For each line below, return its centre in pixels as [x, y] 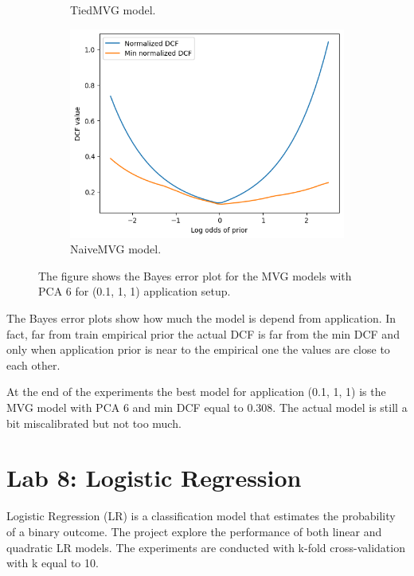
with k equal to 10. [53, 563]
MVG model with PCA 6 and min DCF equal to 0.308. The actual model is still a [207, 408]
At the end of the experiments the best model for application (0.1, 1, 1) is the [196, 392]
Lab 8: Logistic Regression [154, 478]
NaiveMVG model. [116, 249]
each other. [33, 364]
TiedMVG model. [113, 10]
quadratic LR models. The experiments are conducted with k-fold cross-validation [206, 547]
